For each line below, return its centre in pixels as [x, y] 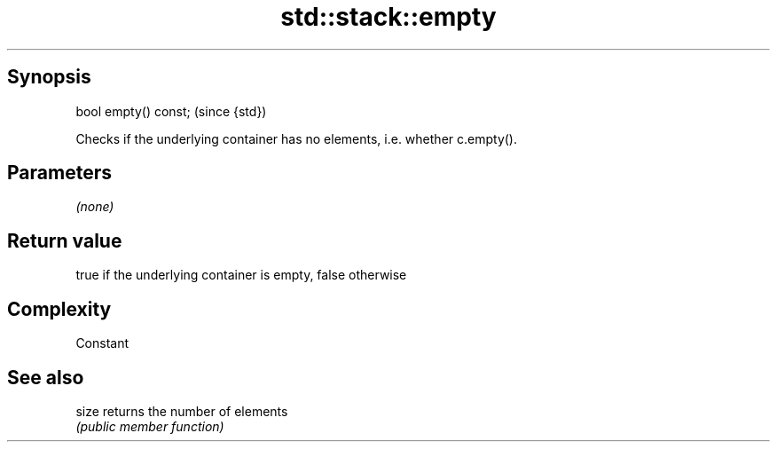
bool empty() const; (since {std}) [171, 111]
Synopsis [49, 77]
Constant [102, 343]
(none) [95, 207]
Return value [65, 240]
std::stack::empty [388, 17]
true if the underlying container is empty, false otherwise [241, 275]
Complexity [59, 309]
